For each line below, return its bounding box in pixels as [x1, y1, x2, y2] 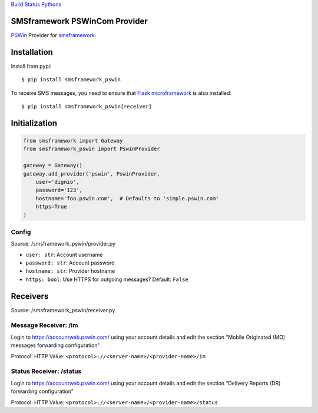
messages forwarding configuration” [11, 342, 100, 349]
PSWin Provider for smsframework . [11, 31, 97, 38]
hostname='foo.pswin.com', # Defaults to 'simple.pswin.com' [35, 195, 219, 201]
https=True [35, 203, 67, 210]
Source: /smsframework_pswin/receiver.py [11, 306, 115, 313]
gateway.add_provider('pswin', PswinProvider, [23, 170, 160, 177]
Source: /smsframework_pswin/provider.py [11, 240, 116, 247]
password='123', [35, 187, 82, 194]
